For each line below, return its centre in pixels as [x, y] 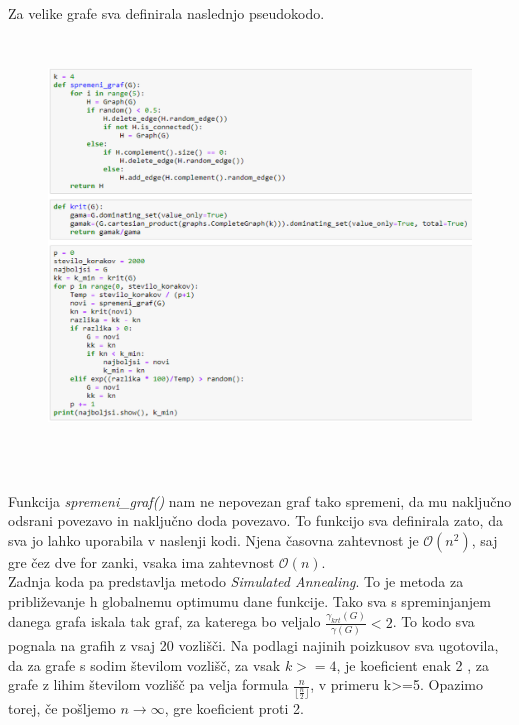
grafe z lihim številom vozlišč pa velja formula [148, 684]
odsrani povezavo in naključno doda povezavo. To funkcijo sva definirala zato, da [255, 520]
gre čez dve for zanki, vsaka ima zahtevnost [141, 561]
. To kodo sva [433, 621]
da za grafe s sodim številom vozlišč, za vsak [144, 664]
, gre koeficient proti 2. [234, 707]
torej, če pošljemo [62, 707]
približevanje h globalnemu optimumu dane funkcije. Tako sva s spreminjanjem [249, 600]
